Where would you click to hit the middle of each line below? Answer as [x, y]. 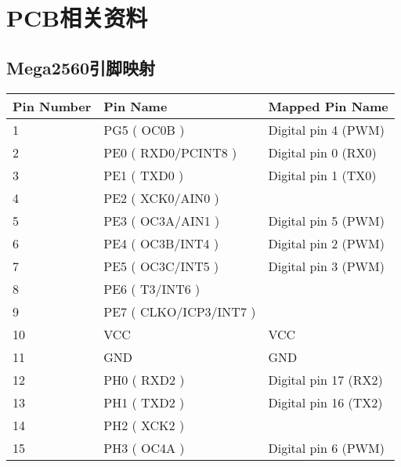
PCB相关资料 [77, 18]
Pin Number [52, 106]
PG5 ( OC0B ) [144, 129]
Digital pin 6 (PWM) [326, 447]
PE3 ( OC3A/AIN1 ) [162, 220]
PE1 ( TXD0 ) [144, 175]
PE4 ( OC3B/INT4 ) [161, 243]
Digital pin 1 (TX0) [322, 175]
